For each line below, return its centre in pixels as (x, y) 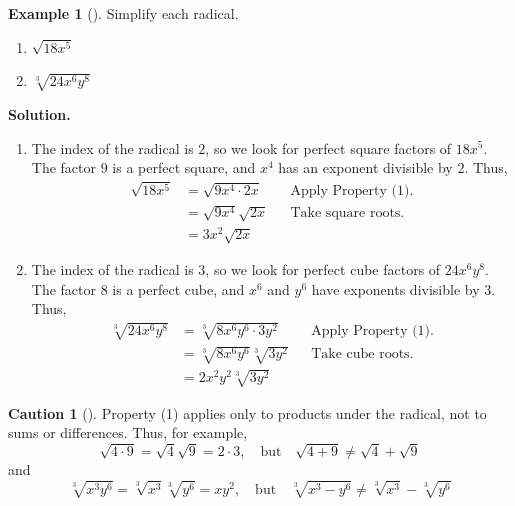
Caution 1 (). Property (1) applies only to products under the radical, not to (247, 412)
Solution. (39, 113)
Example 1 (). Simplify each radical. (123, 13)
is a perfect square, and (184, 167)
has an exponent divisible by (365, 167)
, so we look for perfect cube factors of (323, 269)
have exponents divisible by (395, 288)
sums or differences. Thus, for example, (128, 432)
